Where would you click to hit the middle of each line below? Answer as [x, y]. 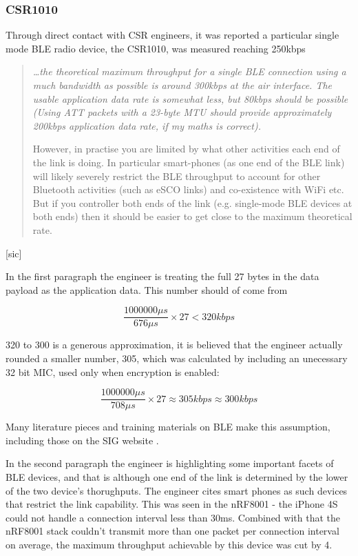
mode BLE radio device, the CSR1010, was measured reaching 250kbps [156, 48]
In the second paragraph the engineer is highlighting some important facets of [170, 463]
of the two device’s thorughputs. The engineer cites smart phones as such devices [177, 490]
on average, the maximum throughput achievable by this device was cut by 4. [169, 544]
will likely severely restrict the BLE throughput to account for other [177, 176]
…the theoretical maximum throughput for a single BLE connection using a [189, 71]
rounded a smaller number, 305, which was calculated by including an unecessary [177, 358]
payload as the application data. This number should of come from [147, 289]
